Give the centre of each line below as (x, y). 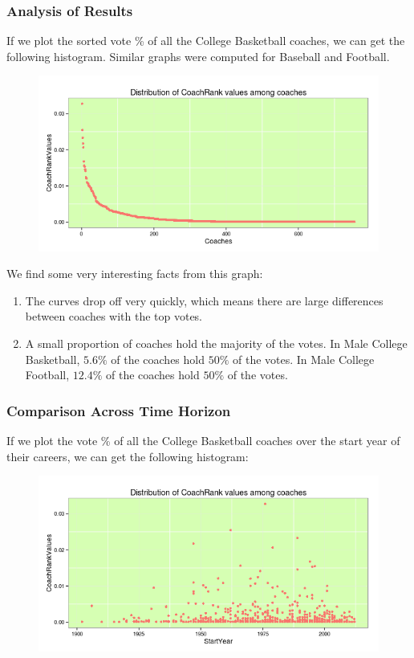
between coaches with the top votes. (114, 316)
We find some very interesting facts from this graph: (135, 274)
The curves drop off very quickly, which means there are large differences (204, 300)
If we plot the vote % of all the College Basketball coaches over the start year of (203, 441)
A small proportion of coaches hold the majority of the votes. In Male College (216, 343)
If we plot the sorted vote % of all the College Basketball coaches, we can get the (206, 41)
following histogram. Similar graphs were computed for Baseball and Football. (198, 56)
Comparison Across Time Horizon (119, 410)
